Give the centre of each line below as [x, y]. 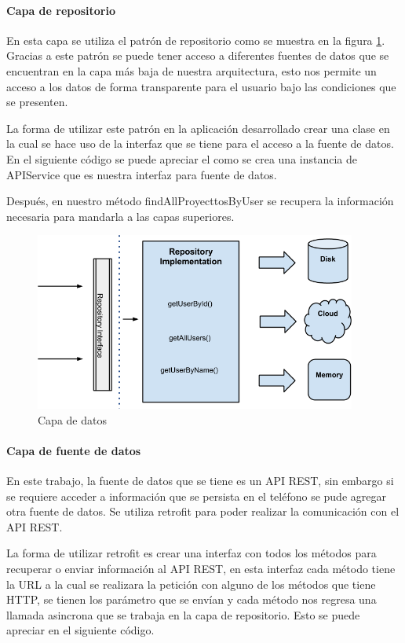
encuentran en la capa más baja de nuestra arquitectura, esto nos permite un [192, 70]
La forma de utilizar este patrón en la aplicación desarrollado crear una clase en [198, 128]
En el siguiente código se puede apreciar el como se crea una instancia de [182, 158]
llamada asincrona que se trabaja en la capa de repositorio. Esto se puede [183, 614]
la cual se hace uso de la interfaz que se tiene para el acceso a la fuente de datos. [200, 143]
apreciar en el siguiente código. [80, 630]
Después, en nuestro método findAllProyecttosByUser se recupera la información [200, 201]
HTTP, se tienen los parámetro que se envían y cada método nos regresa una [192, 599]
